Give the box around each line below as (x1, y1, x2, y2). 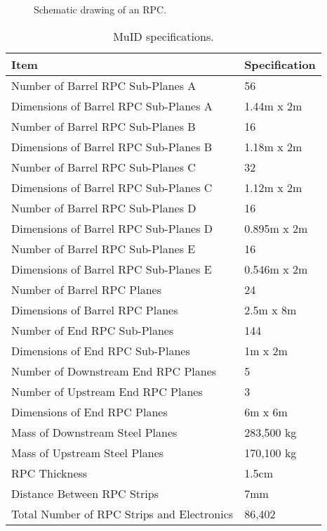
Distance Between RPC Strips (11, 485, 159, 501)
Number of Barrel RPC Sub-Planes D (11, 199, 196, 216)
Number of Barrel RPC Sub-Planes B (11, 117, 196, 134)
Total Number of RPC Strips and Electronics (11, 505, 234, 522)
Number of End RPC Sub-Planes (11, 321, 174, 338)
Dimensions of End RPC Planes (11, 403, 168, 420)
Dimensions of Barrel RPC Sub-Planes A (11, 97, 213, 114)
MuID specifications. (113, 27, 214, 44)
